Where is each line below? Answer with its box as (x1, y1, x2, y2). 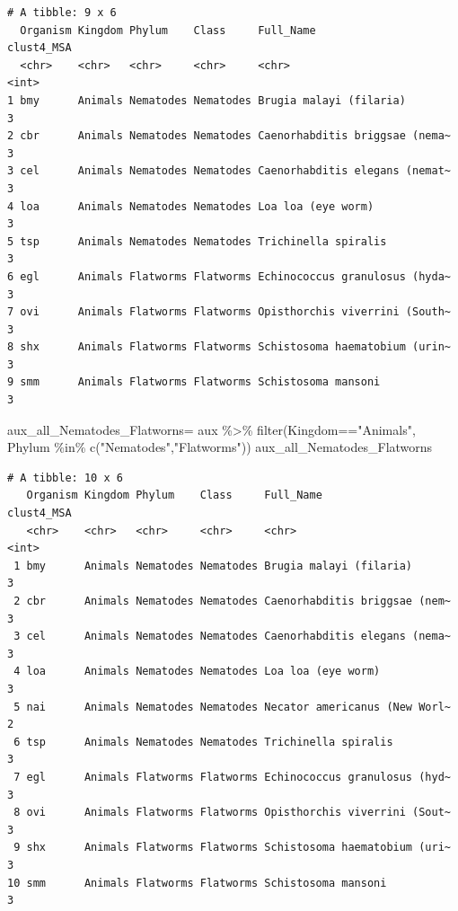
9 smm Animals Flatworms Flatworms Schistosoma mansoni (7, 376, 381, 389)
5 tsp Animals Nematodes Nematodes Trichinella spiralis (7, 234, 387, 248)
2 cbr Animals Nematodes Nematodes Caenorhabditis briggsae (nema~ (7, 129, 451, 143)
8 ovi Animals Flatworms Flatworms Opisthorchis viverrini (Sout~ (13, 806, 451, 819)
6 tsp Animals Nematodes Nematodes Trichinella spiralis (13, 735, 393, 748)
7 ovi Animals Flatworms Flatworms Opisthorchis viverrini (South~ (7, 305, 451, 319)
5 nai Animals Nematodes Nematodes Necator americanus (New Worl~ (13, 700, 451, 713)
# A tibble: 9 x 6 (7, 6, 117, 19)
